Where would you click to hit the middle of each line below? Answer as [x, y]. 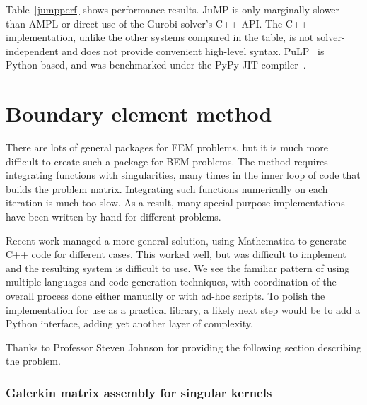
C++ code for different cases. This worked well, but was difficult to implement [176, 254]
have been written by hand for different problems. [113, 217]
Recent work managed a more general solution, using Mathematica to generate [176, 240]
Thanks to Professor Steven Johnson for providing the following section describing [184, 347]
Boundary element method [139, 113]
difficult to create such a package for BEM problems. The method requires [167, 161]
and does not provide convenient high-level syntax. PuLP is [193, 51]
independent [32, 51]
